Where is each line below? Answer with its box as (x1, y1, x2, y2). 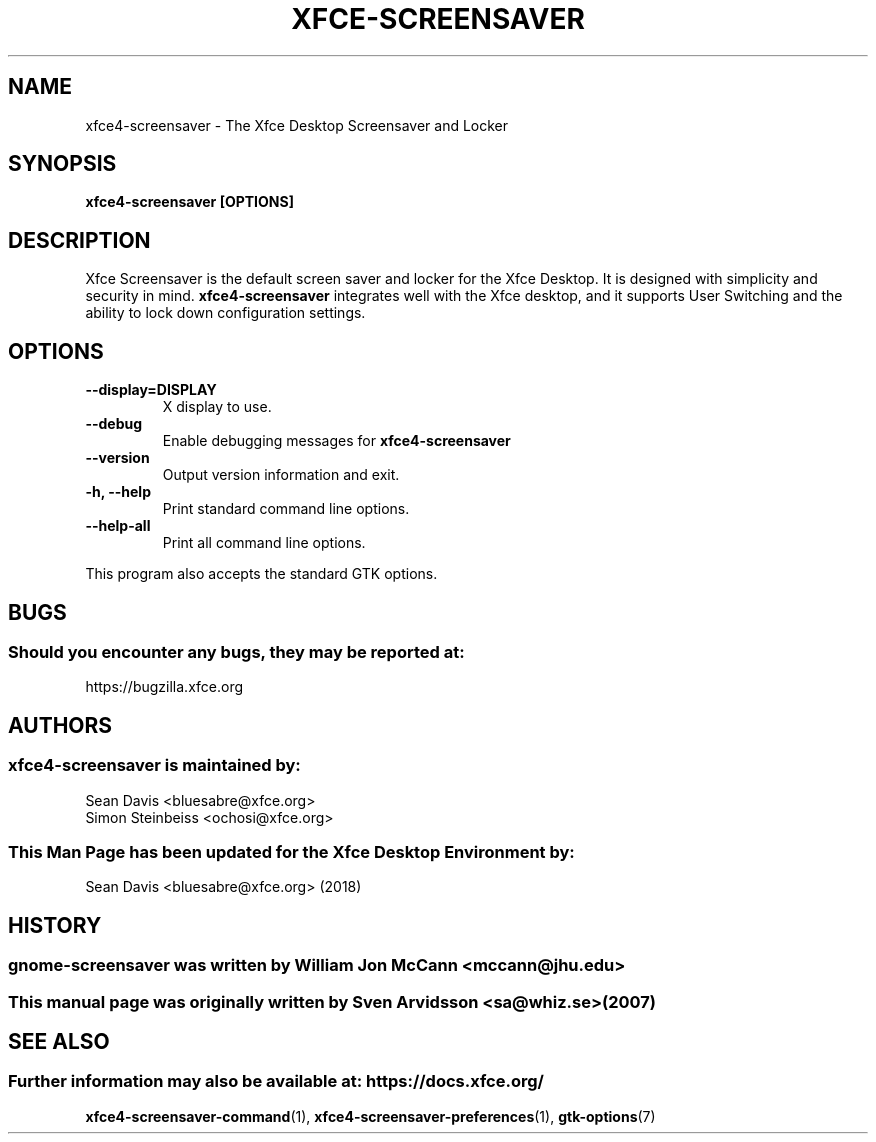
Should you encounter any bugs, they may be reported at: (8, 641, 465, 662)
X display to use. (162, 398, 272, 416)
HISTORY (8, 912, 102, 938)
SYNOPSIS (8, 151, 117, 177)
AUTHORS (8, 712, 113, 738)
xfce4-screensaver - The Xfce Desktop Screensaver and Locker (85, 116, 509, 134)
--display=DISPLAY (85, 381, 217, 399)
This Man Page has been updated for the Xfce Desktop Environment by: (8, 841, 575, 862)
